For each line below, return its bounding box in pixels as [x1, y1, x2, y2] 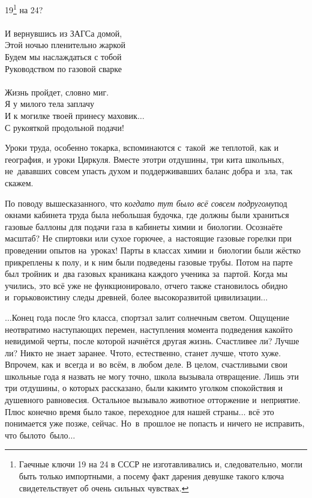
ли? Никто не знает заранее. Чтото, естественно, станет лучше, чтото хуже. [5, 346, 281, 359]
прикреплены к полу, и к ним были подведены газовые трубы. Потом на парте [5, 255, 293, 268]
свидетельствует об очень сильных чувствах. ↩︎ [19, 481, 189, 494]
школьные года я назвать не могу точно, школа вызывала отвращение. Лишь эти [5, 369, 299, 382]
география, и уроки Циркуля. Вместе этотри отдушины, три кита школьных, [5, 153, 284, 165]
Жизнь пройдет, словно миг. [5, 85, 109, 98]
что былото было [5, 428, 68, 441]
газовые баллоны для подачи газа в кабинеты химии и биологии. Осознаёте [5, 220, 283, 232]
